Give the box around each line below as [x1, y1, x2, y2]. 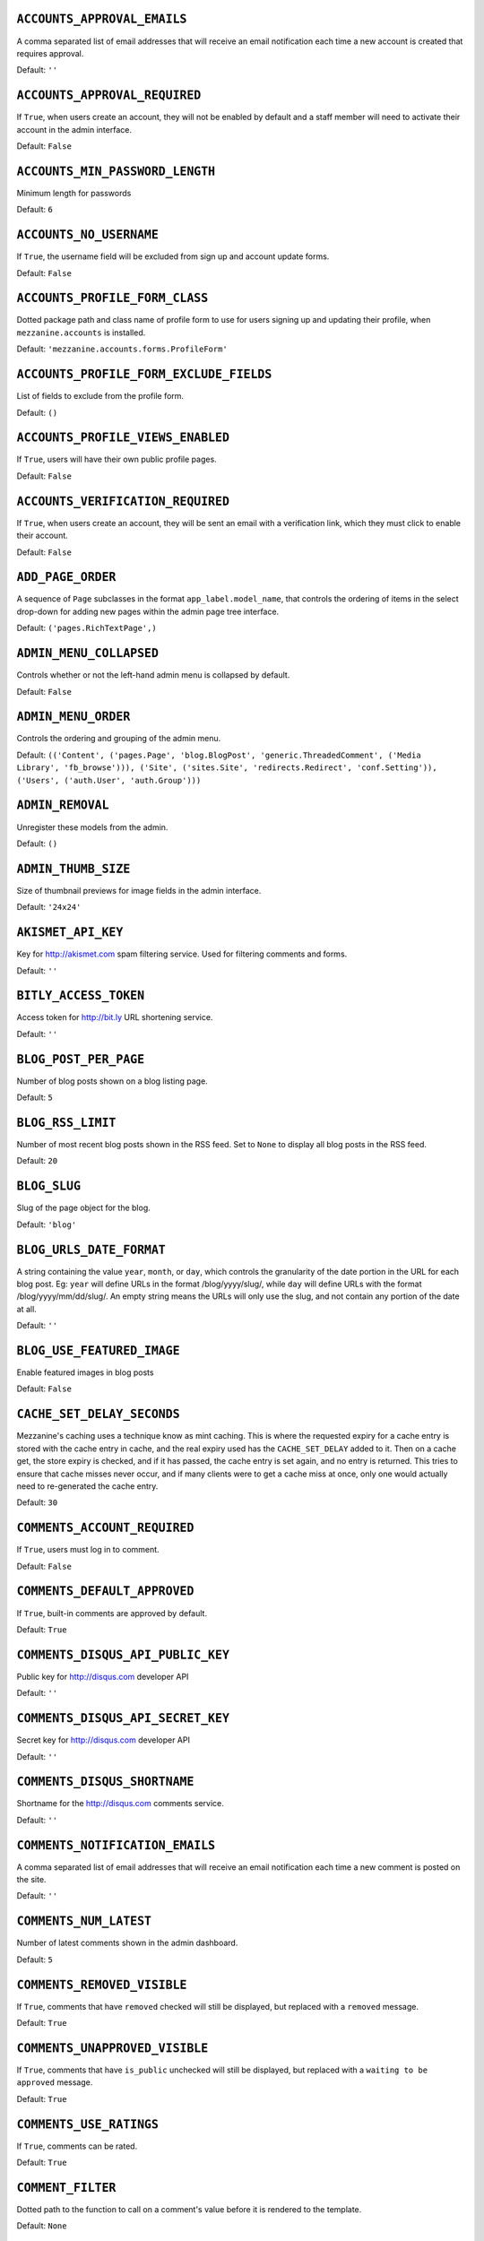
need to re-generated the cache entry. [16, 1480, 159, 1492]
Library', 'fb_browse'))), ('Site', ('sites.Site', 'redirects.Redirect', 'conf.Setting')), [16, 763, 438, 773]
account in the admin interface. [16, 124, 132, 134]
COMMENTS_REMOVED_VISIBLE [16, 1977, 187, 1992]
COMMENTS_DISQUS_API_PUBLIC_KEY [16, 1648, 230, 1662]
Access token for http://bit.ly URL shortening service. [16, 1012, 213, 1023]
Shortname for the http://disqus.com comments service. [16, 1798, 224, 1809]
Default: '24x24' [16, 902, 82, 913]
